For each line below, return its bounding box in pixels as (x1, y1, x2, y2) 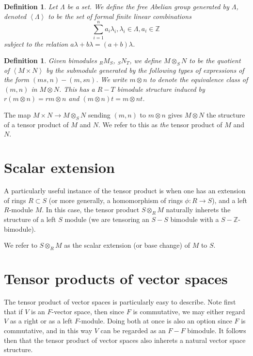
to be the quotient (189, 55, 241, 65)
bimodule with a (170, 214, 219, 224)
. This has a (59, 84, 95, 94)
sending (88, 110, 111, 120)
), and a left (212, 195, 247, 205)
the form (4, 74, 30, 85)
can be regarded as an (100, 325, 166, 336)
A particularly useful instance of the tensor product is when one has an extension (4, 186, 246, 196)
